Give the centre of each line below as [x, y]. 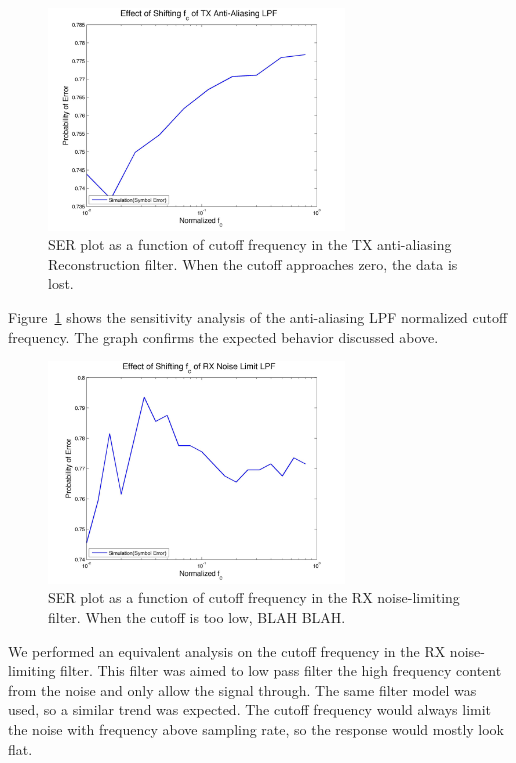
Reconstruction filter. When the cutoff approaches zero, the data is [253, 263]
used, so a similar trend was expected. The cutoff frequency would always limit [250, 709]
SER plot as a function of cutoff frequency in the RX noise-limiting [254, 597]
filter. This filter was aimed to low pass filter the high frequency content [281, 670]
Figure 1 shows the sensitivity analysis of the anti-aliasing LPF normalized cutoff [258, 316]
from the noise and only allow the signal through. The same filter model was [242, 689]
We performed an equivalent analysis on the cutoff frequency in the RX [227, 650]
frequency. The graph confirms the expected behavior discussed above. [223, 336]
